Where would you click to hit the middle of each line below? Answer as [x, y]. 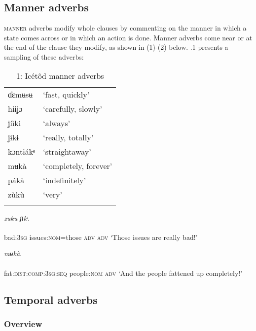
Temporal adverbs [51, 299]
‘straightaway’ [67, 151]
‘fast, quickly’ [66, 94]
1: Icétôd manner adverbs [60, 75]
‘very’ [53, 194]
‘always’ [56, 123]
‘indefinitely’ [64, 180]
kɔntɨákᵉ [22, 151]
